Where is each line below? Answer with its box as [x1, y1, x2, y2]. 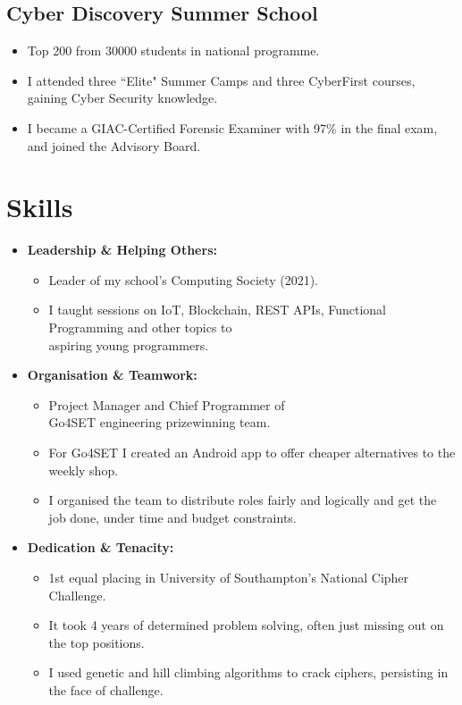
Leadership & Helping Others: [27, 240, 217, 259]
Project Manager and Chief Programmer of [48, 395, 285, 414]
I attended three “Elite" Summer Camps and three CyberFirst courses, [27, 71, 416, 89]
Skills [6, 189, 73, 225]
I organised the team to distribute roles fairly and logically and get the [48, 491, 437, 509]
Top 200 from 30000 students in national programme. [27, 41, 320, 60]
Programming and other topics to [48, 318, 232, 337]
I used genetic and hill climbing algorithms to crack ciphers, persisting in [48, 663, 449, 682]
